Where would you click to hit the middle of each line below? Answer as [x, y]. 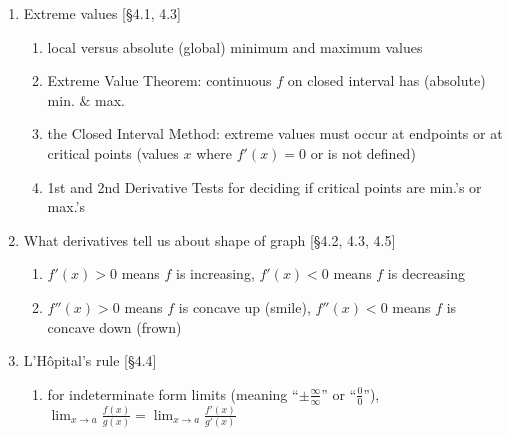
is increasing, [215, 273]
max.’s [66, 206]
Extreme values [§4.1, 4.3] [102, 13]
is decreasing [426, 273]
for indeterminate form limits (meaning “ [173, 393]
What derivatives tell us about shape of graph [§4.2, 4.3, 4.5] [209, 239]
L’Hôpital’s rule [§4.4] [90, 360]
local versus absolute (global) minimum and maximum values [235, 46]
